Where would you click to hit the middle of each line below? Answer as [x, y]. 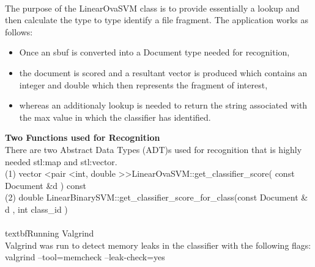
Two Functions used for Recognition [83, 137]
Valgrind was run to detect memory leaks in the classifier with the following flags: [158, 245]
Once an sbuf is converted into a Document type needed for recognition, [154, 52]
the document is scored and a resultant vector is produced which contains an [163, 72]
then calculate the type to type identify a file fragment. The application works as [157, 20]
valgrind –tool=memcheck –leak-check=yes [85, 257]
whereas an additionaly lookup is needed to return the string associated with [163, 105]
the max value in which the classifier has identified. [115, 117]
